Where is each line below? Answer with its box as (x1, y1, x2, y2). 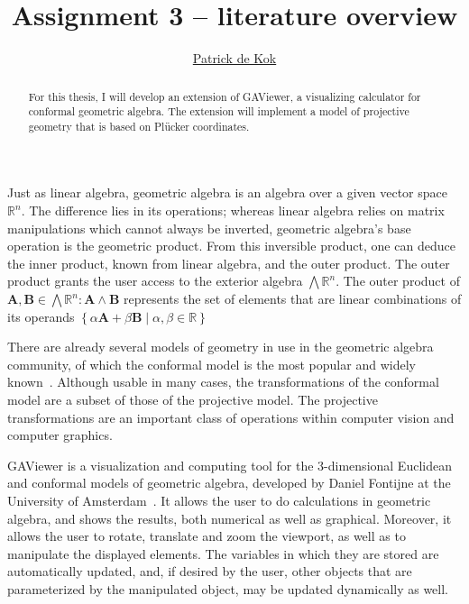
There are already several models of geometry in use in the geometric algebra (7, 337, 434, 356)
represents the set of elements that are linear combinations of (123, 289, 462, 308)
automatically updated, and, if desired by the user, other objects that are (7, 562, 412, 581)
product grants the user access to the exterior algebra (7, 271, 303, 290)
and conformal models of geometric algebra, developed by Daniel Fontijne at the (7, 473, 451, 492)
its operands (7, 307, 75, 325)
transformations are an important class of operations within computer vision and (7, 407, 455, 426)
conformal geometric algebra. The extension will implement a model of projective (28, 104, 409, 119)
